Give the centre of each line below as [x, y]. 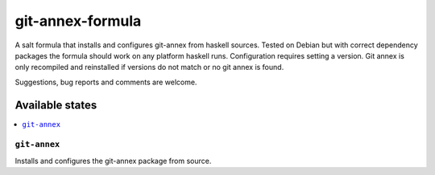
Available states [56, 105]
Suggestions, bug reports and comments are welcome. [106, 82]
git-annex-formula [78, 21]
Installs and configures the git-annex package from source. [113, 161]
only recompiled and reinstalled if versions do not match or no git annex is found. [149, 67]
